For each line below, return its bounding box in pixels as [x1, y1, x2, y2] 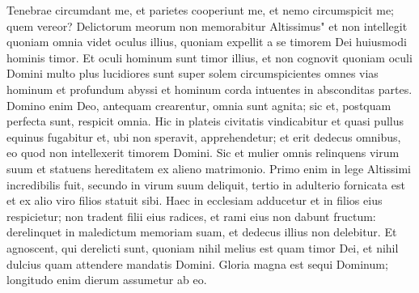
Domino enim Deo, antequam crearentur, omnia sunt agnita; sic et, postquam [6, 96, 391, 113]
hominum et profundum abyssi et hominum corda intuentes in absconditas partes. [6, 80, 413, 97]
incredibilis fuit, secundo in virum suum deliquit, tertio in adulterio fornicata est [6, 176, 405, 193]
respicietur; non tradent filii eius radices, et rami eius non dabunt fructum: [6, 207, 376, 224]
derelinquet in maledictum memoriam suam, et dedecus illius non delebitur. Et [6, 223, 397, 240]
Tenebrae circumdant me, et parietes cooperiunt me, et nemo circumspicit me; [6, 2, 395, 18]
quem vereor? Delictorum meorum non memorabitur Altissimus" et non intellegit [6, 17, 408, 34]
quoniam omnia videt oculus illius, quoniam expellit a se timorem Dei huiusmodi [6, 33, 407, 50]
